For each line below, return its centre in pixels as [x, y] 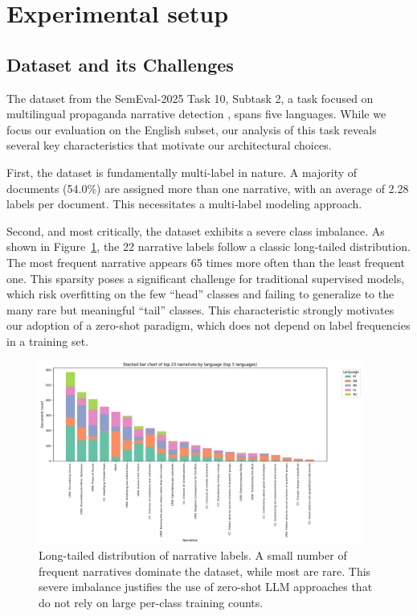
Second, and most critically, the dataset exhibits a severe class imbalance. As [196, 230]
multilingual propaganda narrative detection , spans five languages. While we [196, 114]
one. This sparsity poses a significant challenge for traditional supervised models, [206, 278]
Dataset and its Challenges [120, 64]
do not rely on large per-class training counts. [151, 602]
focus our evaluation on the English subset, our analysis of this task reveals [192, 129]
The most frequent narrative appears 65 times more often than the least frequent [206, 262]
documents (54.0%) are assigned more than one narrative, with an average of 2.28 [208, 188]
